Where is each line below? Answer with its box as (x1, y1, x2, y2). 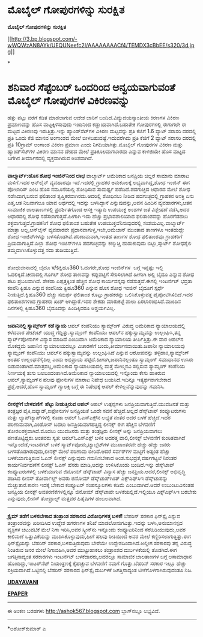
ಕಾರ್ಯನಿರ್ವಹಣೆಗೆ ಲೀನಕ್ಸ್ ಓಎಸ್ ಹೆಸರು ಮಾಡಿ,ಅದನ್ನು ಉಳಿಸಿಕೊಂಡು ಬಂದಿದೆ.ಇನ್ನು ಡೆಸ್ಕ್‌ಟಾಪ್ (7, 461, 175, 468)
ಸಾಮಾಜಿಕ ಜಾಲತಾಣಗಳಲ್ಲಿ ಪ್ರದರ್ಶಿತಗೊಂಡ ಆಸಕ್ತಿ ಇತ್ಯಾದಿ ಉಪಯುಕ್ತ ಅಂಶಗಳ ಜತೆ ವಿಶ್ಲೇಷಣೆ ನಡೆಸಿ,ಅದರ (7, 206, 190, 213)
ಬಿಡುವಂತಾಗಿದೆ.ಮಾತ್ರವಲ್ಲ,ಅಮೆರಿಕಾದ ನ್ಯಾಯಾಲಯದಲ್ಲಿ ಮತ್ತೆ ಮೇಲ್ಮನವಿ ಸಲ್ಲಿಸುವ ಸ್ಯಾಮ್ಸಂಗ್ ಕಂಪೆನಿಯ (7, 362, 186, 369)
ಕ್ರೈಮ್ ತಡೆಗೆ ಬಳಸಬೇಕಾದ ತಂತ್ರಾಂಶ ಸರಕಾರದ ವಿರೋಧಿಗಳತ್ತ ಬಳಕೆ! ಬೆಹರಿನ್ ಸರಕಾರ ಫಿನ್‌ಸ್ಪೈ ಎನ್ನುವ (7, 512, 180, 519)
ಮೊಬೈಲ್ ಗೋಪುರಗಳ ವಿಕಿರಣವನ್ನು (7, 94, 130, 107)
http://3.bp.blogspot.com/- (11, 35, 77, 42)
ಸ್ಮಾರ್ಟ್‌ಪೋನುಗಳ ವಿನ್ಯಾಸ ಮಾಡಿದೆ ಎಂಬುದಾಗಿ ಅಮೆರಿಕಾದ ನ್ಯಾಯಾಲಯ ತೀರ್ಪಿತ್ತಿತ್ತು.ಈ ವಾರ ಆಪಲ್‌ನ (7, 335, 184, 342)
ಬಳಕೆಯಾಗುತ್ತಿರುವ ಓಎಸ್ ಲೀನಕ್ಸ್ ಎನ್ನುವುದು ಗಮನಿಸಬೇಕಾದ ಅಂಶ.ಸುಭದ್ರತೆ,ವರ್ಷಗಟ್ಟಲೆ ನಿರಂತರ (7, 454, 177, 461)
